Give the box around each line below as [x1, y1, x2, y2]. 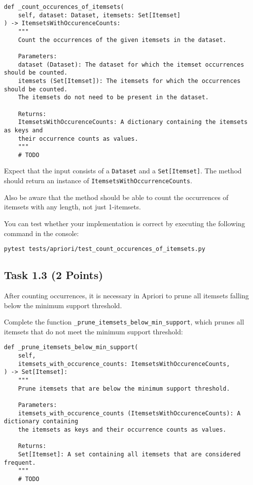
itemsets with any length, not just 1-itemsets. [4, 202, 141, 212]
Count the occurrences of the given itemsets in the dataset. [18, 36, 227, 43]
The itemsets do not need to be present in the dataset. [18, 94, 209, 101]
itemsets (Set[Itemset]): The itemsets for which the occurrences [18, 77, 241, 84]
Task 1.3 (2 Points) [4, 267, 103, 283]
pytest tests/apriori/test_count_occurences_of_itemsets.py [4, 245, 206, 253]
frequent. [4, 459, 36, 466]
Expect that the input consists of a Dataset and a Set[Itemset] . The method [4, 165, 242, 176]
